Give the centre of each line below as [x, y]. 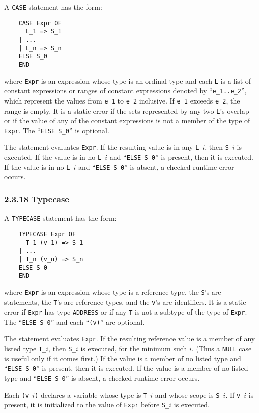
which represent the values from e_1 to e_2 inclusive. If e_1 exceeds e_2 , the [122, 100]
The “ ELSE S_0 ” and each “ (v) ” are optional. [74, 321]
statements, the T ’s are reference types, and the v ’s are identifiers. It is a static [125, 302]
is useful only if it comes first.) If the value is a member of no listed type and [123, 358]
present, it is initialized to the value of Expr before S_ [87, 405]
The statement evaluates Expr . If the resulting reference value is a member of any [130, 338]
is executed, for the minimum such [134, 348]
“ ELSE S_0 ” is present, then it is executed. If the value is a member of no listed [126, 368]
